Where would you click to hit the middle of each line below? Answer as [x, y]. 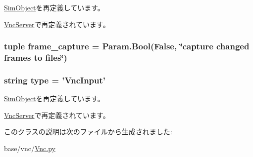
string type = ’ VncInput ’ [55, 80]
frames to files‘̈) [36, 58]
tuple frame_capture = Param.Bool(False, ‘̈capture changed [127, 46]
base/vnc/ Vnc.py [30, 148]
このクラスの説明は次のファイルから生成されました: [88, 132]
